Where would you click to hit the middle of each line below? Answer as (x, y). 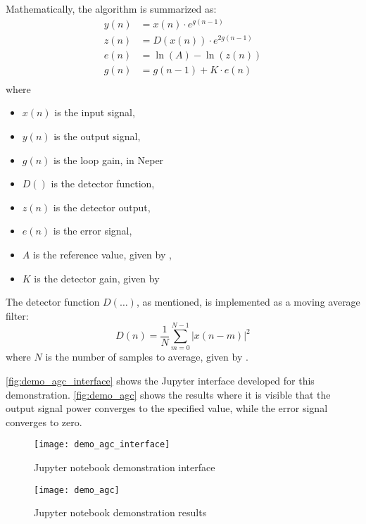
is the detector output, (102, 207)
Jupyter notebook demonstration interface (125, 467)
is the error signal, (93, 231)
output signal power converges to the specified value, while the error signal (167, 408)
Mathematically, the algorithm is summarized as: (111, 8)
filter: (17, 315)
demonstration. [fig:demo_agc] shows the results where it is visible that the (168, 394)
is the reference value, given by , (102, 254)
